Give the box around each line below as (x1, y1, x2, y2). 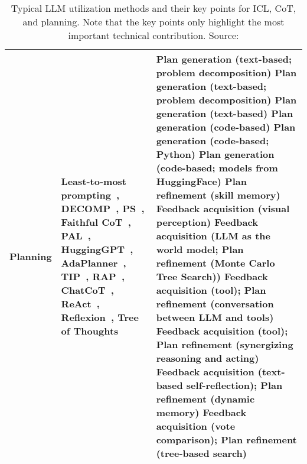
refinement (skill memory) (156, 188, 280, 202)
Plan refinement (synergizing (156, 338, 293, 351)
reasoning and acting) (156, 351, 259, 365)
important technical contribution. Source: (68, 28, 239, 42)
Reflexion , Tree (61, 310, 139, 324)
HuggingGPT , (61, 242, 133, 256)
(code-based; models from (156, 161, 278, 174)
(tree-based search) (156, 446, 247, 460)
